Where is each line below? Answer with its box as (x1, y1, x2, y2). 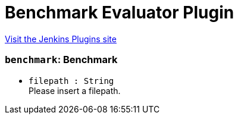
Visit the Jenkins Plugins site (5, 33, 117, 44)
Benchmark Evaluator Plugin (5, 2, 234, 23)
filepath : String (29, 76, 114, 86)
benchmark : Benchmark (5, 54, 118, 66)
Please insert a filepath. (29, 85, 121, 96)
